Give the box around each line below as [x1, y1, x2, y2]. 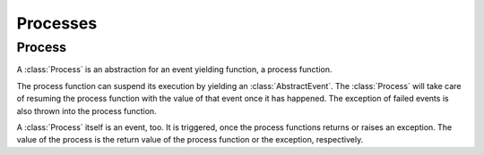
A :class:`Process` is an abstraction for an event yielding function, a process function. [16, 64, 333, 75]
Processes [16, 13, 98, 33]
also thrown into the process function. [16, 105, 157, 116]
